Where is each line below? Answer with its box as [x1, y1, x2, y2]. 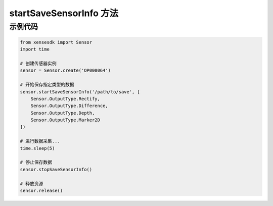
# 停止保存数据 [20, 160, 53, 165]
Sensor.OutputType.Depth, [30, 110, 95, 116]
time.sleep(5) [20, 145, 55, 151]
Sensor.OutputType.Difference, [30, 103, 108, 109]
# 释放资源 [20, 181, 43, 186]
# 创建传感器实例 [20, 61, 57, 66]
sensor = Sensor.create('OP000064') [20, 68, 111, 73]
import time [20, 46, 50, 53]
